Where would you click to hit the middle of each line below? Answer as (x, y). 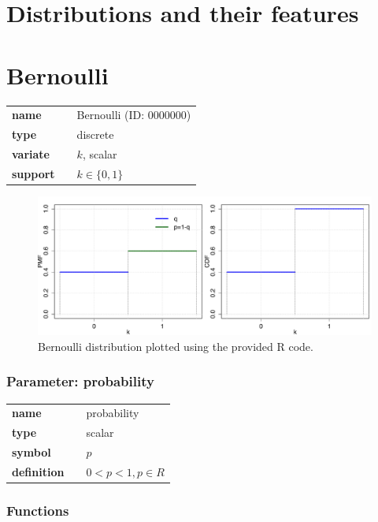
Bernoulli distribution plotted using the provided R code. (176, 346)
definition (38, 471)
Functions (38, 510)
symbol (31, 452)
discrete (95, 134)
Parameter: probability (80, 381)
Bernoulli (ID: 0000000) (134, 115)
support (33, 173)
